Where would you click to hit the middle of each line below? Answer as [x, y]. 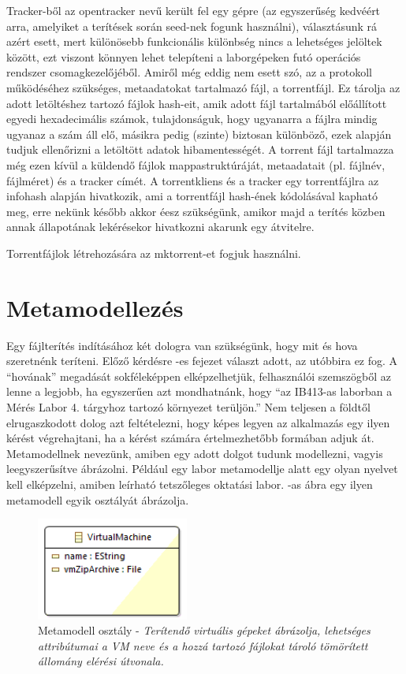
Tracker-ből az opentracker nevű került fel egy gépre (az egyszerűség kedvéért [194, 10]
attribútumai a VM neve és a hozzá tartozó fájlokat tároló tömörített [203, 645]
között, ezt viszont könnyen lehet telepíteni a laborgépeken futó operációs [184, 56]
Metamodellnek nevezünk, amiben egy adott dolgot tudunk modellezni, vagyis [195, 453]
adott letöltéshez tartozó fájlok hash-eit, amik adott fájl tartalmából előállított [197, 103]
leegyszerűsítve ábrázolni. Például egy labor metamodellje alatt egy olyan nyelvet [202, 469]
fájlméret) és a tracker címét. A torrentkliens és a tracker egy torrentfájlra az [193, 180]
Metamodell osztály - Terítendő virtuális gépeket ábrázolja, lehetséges [204, 630]
